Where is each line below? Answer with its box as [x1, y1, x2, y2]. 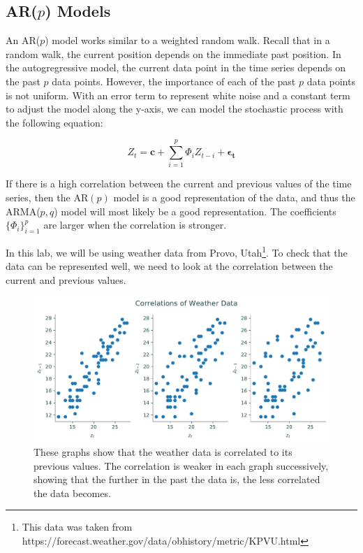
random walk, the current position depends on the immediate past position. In [6, 46, 341, 61]
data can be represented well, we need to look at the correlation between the [6, 259, 333, 273]
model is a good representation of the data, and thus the [113, 190, 355, 205]
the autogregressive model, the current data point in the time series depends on [6, 60, 346, 75]
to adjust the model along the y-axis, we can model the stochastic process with [6, 101, 343, 116]
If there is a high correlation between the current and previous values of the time [6, 176, 352, 191]
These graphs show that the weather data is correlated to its [34, 444, 292, 459]
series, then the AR [6, 190, 89, 205]
